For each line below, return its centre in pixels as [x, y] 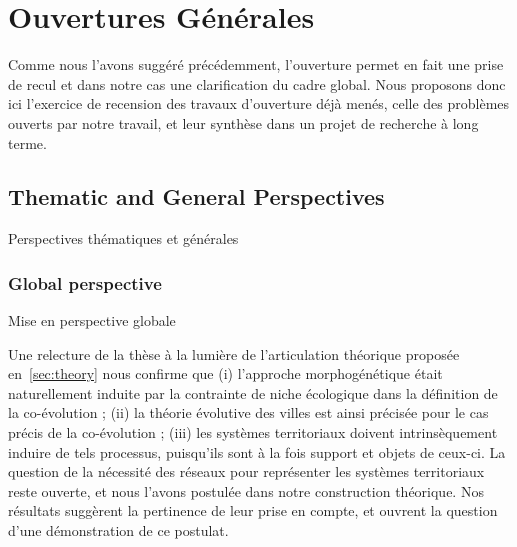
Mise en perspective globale [92, 320]
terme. [27, 142]
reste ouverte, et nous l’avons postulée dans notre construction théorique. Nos [246, 490]
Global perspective [85, 282]
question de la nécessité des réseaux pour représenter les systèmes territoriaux [246, 471]
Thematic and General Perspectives [196, 196]
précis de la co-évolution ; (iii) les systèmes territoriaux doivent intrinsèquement [253, 432]
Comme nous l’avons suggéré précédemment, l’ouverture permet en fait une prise [256, 64]
